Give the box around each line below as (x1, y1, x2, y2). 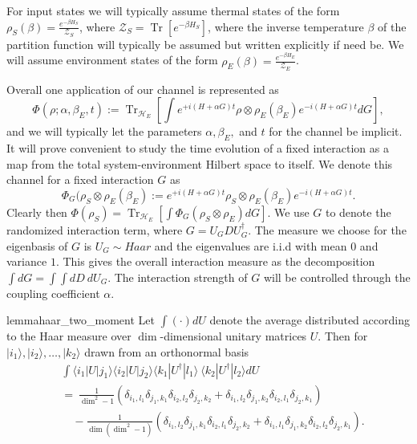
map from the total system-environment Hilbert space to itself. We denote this (6, 155, 393, 172)
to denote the (325, 203, 391, 220)
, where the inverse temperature (208, 18, 364, 35)
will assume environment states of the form (6, 51, 218, 68)
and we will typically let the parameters (6, 123, 202, 140)
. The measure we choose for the (248, 221, 407, 238)
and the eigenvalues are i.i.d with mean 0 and (154, 237, 379, 254)
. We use (267, 203, 310, 220)
